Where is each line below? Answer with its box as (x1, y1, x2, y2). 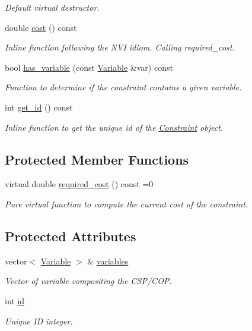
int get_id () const (5, 100, 73, 113)
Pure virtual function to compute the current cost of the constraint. (5, 197, 248, 210)
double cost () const (5, 21, 77, 33)
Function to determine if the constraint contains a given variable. (5, 81, 242, 93)
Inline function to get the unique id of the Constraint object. (5, 121, 224, 133)
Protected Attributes (5, 226, 136, 245)
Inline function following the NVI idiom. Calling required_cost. (5, 41, 235, 53)
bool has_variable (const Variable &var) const (5, 61, 173, 73)
